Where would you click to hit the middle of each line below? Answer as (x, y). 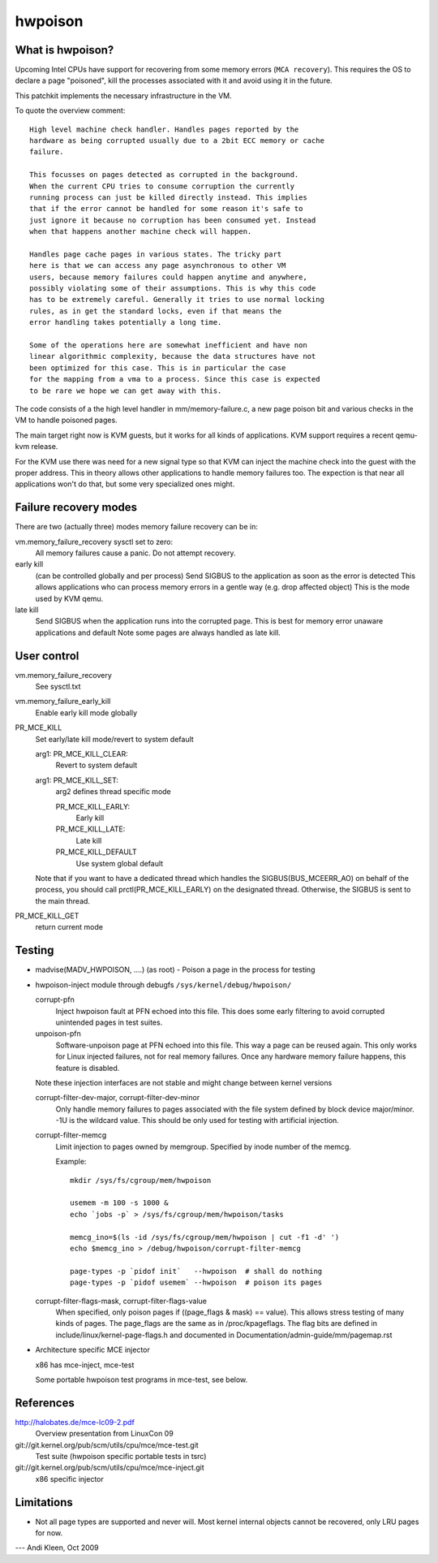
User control (47, 656)
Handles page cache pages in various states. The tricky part (156, 254)
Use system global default (120, 863)
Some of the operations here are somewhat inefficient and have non (168, 345)
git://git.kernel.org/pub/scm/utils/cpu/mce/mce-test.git (107, 1444)
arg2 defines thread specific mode (114, 792)
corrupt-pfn (55, 1000)
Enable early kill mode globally (86, 712)
